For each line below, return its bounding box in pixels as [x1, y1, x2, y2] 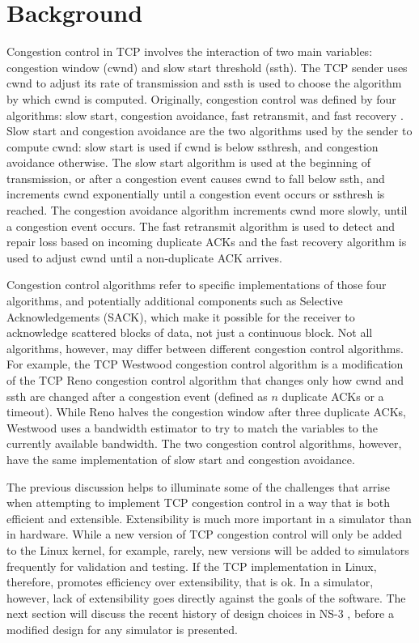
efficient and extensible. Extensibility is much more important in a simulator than [6, 509, 412, 526]
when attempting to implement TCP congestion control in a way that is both [6, 494, 391, 511]
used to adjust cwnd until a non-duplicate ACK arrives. [6, 249, 282, 266]
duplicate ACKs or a [281, 387, 384, 404]
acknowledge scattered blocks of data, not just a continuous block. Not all [6, 324, 373, 341]
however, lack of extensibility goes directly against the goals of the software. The [6, 589, 406, 606]
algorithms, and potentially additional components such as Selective [6, 292, 343, 309]
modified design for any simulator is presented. [6, 620, 238, 637]
